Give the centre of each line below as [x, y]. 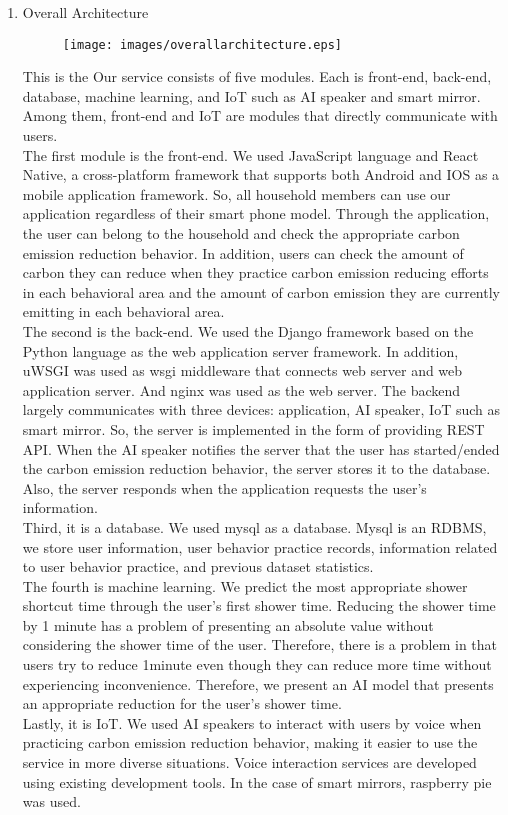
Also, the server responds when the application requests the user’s [224, 487]
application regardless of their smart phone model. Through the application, [256, 213]
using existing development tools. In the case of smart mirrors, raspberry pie [257, 781]
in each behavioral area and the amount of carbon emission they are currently [261, 291]
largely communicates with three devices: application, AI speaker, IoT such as [261, 409]
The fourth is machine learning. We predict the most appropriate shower [245, 585]
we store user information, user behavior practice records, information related [260, 546]
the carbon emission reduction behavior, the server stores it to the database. [256, 468]
